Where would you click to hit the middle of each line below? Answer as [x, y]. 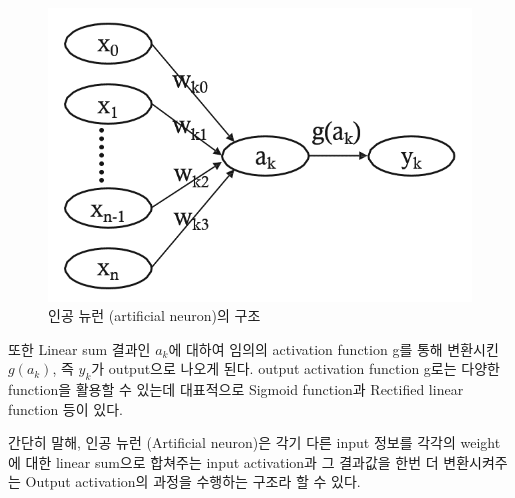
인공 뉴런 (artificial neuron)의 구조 [154, 315]
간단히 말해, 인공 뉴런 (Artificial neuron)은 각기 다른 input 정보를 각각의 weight [254, 442]
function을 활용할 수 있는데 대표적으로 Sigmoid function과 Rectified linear [236, 389]
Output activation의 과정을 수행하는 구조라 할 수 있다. [193, 481]
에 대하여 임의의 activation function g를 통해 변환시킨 [333, 348]
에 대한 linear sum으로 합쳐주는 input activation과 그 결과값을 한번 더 [223, 461]
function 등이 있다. [65, 408]
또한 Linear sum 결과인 [79, 348]
